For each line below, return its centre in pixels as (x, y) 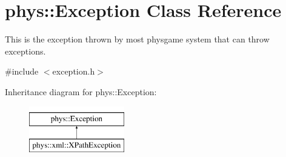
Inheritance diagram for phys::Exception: (81, 91)
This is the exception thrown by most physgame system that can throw (137, 39)
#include (22, 71)
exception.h (74, 71)
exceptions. (25, 51)
